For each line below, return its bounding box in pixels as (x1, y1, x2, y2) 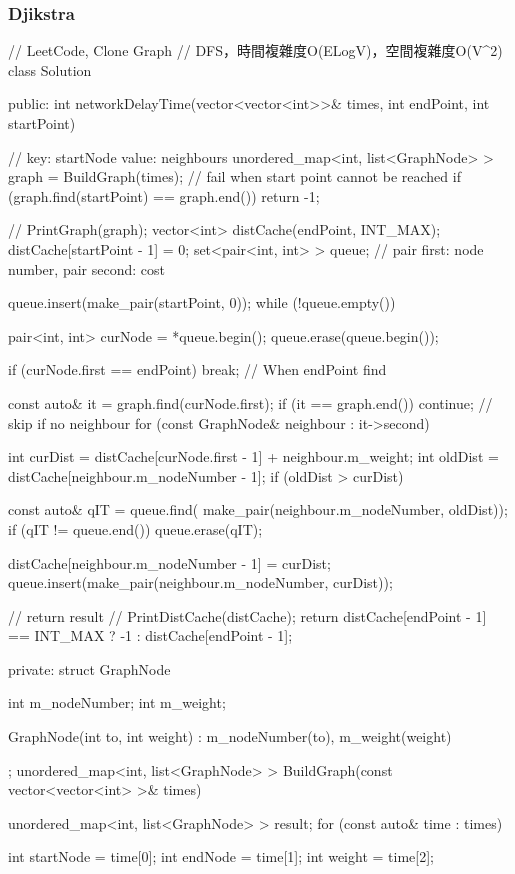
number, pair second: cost (8, 258, 165, 279)
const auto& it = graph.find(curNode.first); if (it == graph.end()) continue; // (8, 392, 493, 413)
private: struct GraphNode (8, 658, 171, 679)
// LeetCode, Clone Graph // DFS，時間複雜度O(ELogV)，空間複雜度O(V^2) (8, 40, 503, 61)
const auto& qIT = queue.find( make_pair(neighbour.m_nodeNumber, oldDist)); (8, 499, 508, 520)
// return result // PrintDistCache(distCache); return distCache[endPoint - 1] (8, 605, 487, 626)
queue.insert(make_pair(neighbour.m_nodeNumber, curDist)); (8, 572, 393, 593)
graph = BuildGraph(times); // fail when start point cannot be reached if (8, 166, 461, 187)
